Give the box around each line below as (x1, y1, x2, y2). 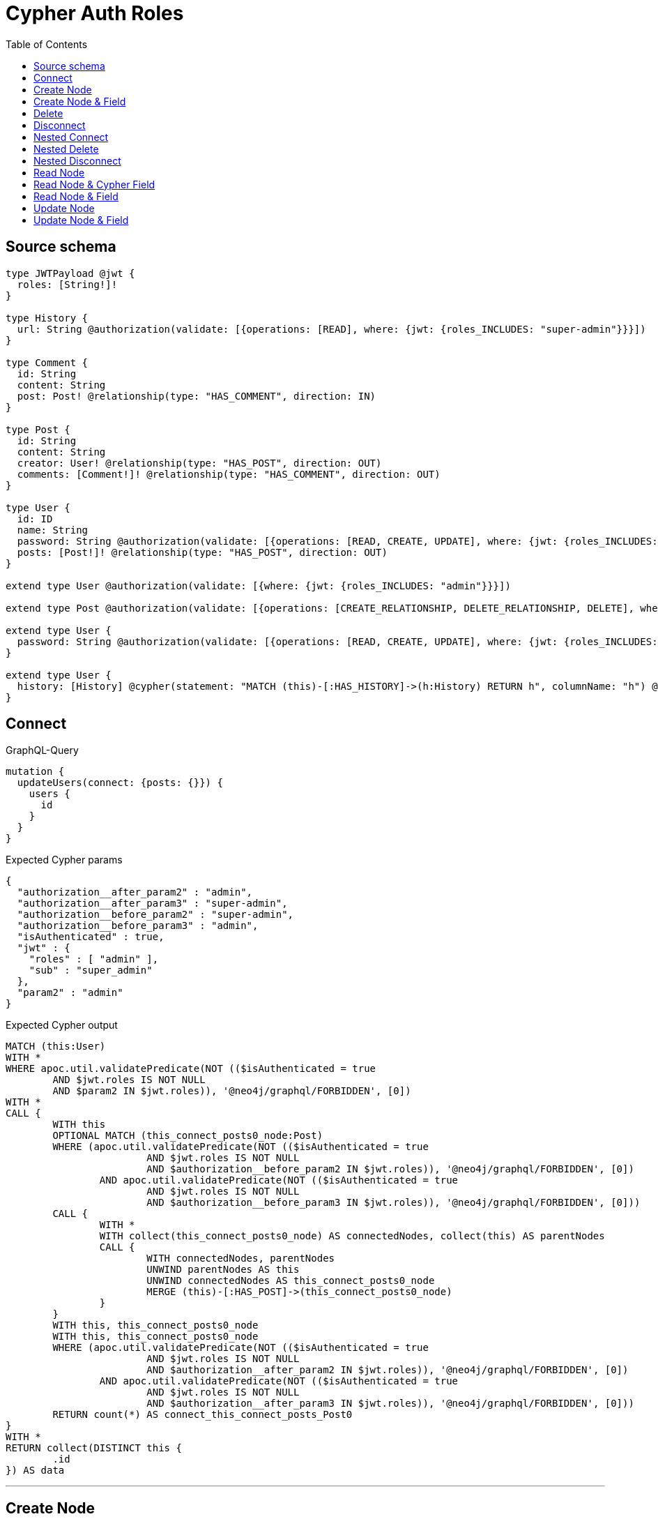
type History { (6, 312, 89, 324)
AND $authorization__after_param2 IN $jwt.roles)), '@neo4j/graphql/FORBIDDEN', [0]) (146, 1364, 629, 1376)
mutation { (6, 766, 65, 778)
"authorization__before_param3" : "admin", (17, 920, 259, 932)
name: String (17, 524, 89, 536)
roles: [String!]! (17, 278, 118, 290)
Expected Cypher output (6, 1019, 118, 1031)
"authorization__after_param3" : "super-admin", (17, 898, 288, 909)
